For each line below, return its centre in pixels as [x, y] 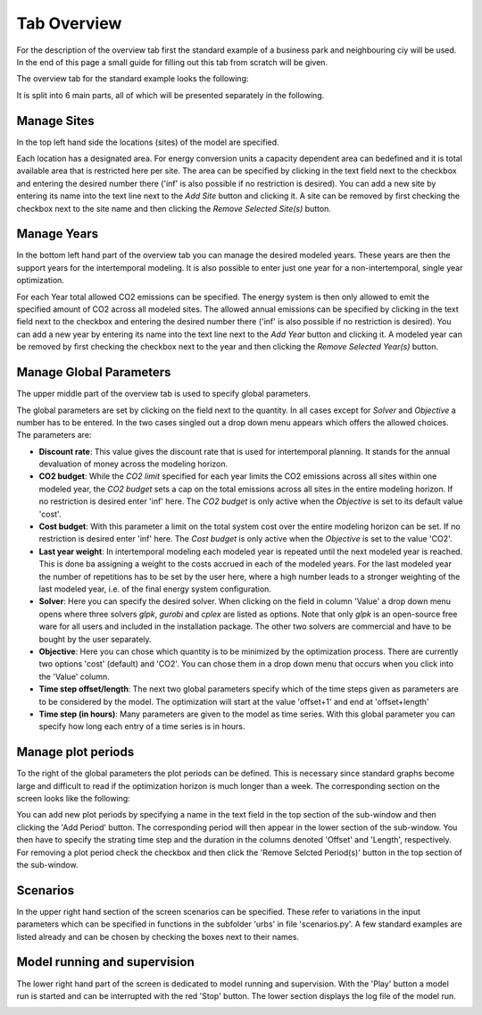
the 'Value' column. [75, 676]
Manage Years [58, 234]
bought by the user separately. [95, 639]
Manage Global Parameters [94, 372]
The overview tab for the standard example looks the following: [133, 79]
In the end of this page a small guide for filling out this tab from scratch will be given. [172, 62]
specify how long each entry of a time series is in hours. [142, 726]
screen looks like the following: [74, 798]
